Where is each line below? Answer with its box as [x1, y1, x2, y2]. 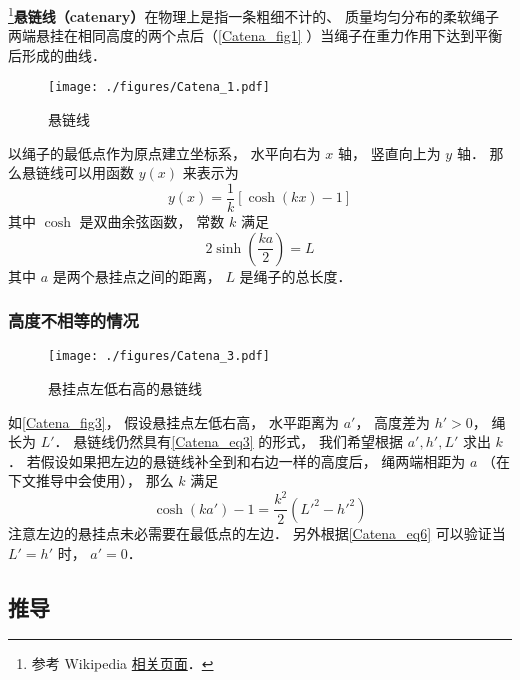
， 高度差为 [355, 411, 431, 432]
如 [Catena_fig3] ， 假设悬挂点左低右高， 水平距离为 [8, 411, 339, 432]
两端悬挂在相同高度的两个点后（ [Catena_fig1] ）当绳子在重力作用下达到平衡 [8, 25, 503, 46]
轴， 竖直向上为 [338, 142, 441, 163]
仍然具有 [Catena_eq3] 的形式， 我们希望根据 [115, 431, 404, 452]
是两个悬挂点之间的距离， [52, 265, 221, 286]
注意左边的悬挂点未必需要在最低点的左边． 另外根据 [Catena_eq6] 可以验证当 [8, 522, 506, 543]
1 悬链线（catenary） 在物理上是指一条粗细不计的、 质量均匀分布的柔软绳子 [8, 3, 500, 26]
